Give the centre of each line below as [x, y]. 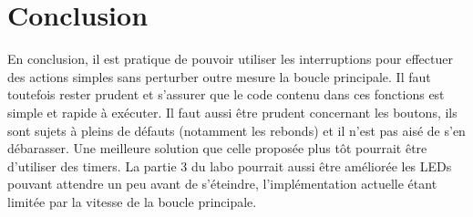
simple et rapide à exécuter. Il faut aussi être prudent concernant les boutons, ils [232, 112]
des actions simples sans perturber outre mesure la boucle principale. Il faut [219, 76]
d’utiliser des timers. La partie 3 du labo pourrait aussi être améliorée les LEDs [230, 165]
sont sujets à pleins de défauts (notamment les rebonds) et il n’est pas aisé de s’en [236, 130]
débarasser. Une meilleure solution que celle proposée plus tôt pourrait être [217, 148]
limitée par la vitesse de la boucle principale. [132, 201]
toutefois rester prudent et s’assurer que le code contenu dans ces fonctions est [226, 94]
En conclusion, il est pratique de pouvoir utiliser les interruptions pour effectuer [230, 59]
